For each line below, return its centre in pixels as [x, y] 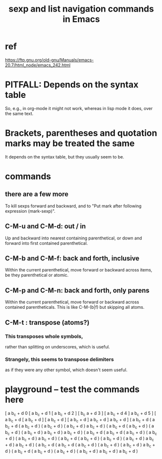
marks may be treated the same [70, 143]
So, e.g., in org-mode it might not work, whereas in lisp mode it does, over [79, 108]
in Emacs [81, 19]
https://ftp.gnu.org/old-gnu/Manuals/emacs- [50, 60]
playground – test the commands [72, 389]
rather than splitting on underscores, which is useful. [58, 347]
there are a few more [37, 194]
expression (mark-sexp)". [30, 211]
